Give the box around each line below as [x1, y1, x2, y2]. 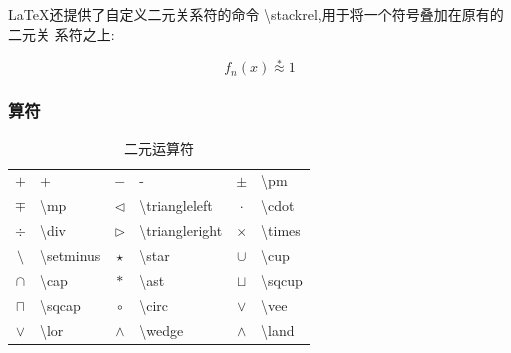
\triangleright [139, 220, 223, 241]
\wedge [139, 319, 184, 340]
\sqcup [261, 269, 303, 290]
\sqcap [39, 294, 81, 315]
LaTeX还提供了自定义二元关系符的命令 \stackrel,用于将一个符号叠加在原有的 [8, 4, 504, 24]
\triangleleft [139, 195, 213, 216]
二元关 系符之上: [8, 23, 115, 44]
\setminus [39, 245, 101, 265]
